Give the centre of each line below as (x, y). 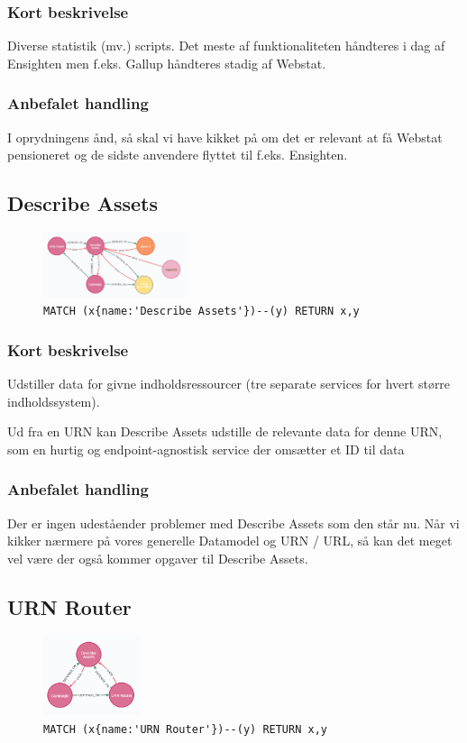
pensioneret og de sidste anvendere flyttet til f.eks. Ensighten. (178, 155)
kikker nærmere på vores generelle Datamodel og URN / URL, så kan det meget (230, 541)
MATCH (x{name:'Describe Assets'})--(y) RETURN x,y (201, 312)
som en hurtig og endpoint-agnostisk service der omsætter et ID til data (206, 449)
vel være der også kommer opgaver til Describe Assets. (158, 558)
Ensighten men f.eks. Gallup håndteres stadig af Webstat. (167, 63)
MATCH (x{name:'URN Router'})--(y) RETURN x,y (185, 729)
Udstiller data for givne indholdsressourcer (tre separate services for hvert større (229, 384)
